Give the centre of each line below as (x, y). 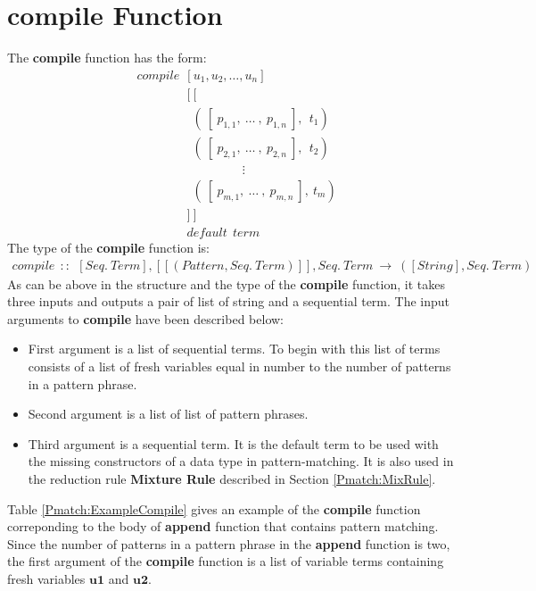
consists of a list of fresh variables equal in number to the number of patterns (239, 366)
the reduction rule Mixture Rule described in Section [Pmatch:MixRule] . (232, 478)
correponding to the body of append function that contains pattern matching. (223, 526)
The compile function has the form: (107, 58)
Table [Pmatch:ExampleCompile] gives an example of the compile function (214, 508)
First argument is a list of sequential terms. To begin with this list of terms (234, 349)
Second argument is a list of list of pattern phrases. (168, 414)
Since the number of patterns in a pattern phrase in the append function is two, (229, 543)
